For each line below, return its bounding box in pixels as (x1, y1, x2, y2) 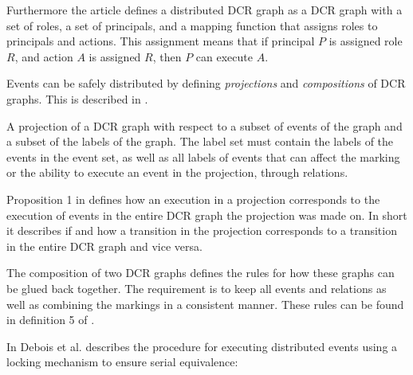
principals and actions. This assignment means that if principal (6, 33, 315, 49)
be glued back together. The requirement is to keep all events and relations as (6, 279, 387, 296)
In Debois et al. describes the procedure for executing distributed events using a (6, 338, 398, 354)
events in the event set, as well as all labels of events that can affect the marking (6, 148, 400, 165)
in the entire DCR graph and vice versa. (6, 237, 203, 254)
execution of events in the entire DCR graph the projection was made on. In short (6, 206, 407, 223)
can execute (195, 48, 253, 64)
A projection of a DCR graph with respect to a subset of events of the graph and (6, 117, 403, 134)
